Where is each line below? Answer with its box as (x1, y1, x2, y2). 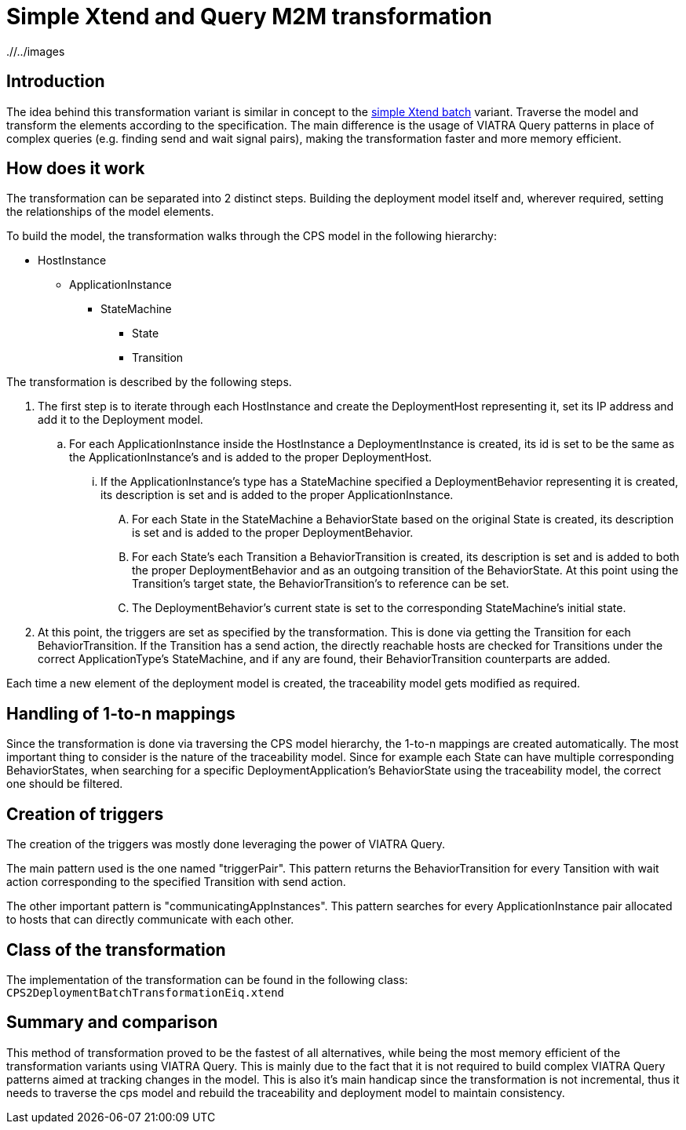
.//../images (6, 44, 65, 58)
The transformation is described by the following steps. (6, 375, 292, 389)
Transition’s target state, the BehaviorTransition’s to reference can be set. (132, 577, 509, 591)
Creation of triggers (6, 804, 164, 824)
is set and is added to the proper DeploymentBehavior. (132, 526, 414, 540)
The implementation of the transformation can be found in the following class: (6, 972, 408, 986)
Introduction (6, 71, 105, 92)
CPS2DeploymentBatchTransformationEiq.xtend (6, 986, 285, 999)
